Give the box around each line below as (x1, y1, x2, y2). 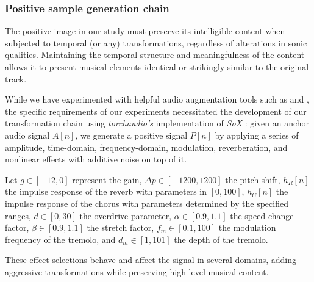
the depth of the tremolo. (174, 233, 268, 245)
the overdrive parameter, (79, 209, 172, 222)
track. (5, 72, 27, 85)
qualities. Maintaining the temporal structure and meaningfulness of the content (5, 48, 305, 61)
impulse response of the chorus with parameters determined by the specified (5, 197, 288, 209)
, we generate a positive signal (75, 128, 188, 141)
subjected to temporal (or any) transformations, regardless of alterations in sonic (5, 36, 307, 49)
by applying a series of (215, 128, 299, 141)
